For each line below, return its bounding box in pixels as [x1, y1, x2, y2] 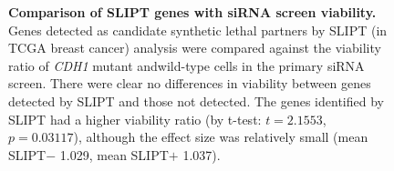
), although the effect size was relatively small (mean [73, 127, 368, 146]
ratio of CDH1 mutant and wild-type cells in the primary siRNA [8, 55, 365, 75]
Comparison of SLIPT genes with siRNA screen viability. [8, 3, 377, 21]
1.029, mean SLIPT [59, 145, 169, 164]
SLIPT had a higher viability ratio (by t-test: [8, 109, 262, 128]
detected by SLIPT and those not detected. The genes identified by [8, 91, 384, 110]
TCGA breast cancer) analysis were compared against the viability [8, 38, 381, 57]
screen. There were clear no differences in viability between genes [8, 74, 371, 93]
